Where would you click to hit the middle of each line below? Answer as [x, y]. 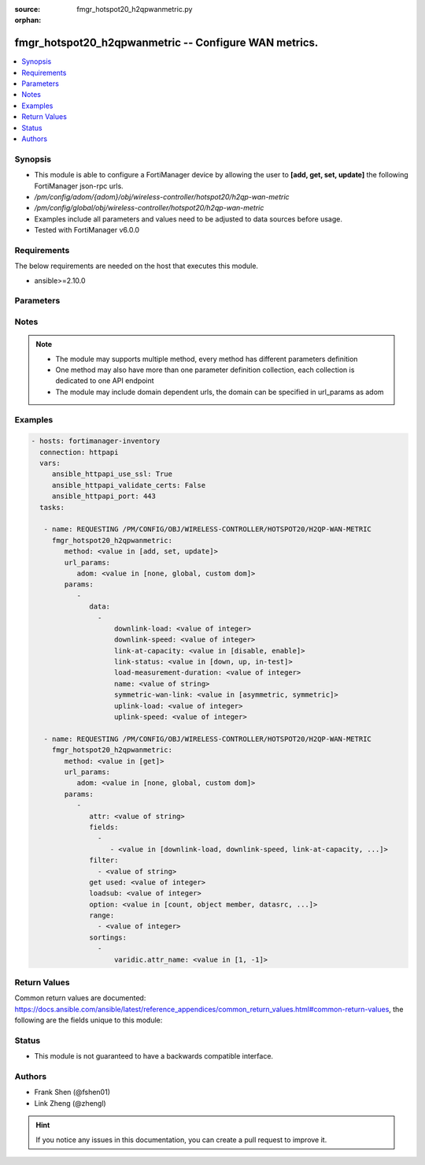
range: [102, 916]
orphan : [28, 20]
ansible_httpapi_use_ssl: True [112, 474]
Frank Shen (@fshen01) [72, 1092]
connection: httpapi [79, 452]
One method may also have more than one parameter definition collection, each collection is [205, 370]
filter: [104, 860]
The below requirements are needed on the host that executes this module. [137, 266]
